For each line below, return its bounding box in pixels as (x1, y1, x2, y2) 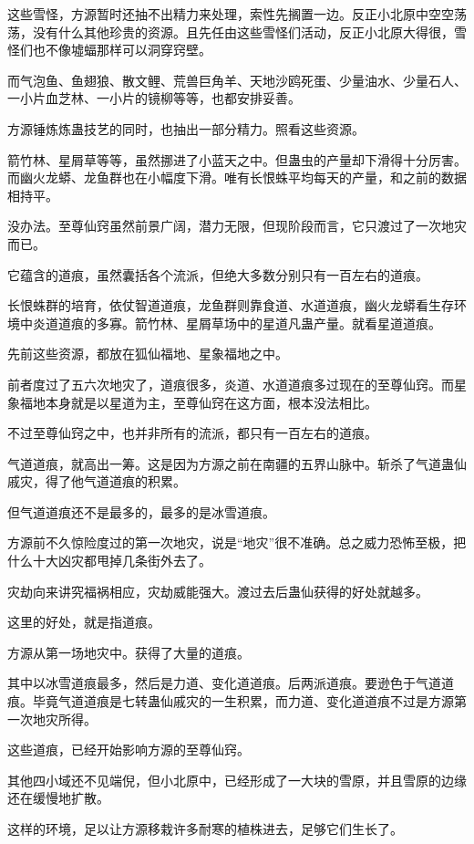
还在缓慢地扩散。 (7, 788, 109, 808)
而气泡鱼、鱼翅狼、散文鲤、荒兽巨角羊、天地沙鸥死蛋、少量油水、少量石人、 (7, 70, 467, 89)
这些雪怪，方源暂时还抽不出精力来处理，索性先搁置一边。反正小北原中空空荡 (7, 5, 467, 23)
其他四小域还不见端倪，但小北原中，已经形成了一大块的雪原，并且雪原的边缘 (7, 770, 467, 789)
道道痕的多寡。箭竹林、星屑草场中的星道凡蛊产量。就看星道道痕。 (45, 313, 441, 332)
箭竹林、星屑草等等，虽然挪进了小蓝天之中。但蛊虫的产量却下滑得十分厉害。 (7, 150, 467, 169)
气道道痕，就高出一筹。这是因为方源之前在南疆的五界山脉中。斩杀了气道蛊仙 (7, 453, 467, 473)
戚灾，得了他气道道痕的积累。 (7, 472, 186, 491)
